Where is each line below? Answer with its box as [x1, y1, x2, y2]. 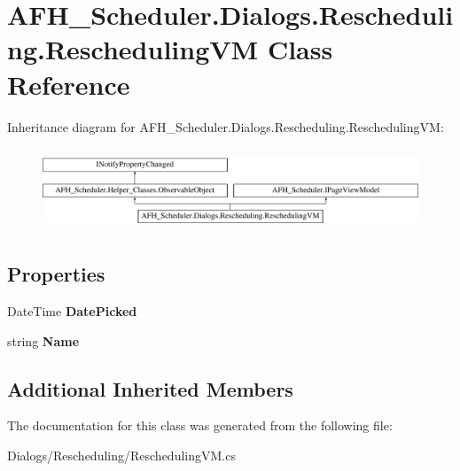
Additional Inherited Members [7, 374, 293, 402]
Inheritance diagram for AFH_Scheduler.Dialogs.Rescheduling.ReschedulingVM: [7, 117, 444, 135]
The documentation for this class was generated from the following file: [7, 416, 393, 435]
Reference [7, 66, 130, 102]
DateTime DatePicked [7, 302, 137, 320]
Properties [7, 260, 105, 288]
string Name [7, 331, 80, 350]
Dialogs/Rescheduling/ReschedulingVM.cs [7, 446, 236, 465]
